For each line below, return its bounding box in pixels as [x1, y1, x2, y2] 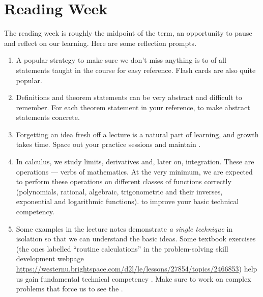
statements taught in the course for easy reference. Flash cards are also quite [16, 64, 256, 75]
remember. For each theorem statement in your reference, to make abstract [16, 102, 250, 112]
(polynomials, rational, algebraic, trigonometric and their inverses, [16, 186, 223, 196]
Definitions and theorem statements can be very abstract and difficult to [16, 92, 242, 103]
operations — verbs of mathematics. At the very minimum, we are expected [16, 166, 253, 177]
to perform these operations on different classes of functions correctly [16, 176, 231, 187]
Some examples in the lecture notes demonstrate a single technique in [16, 223, 233, 234]
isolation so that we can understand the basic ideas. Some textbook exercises [16, 233, 256, 244]
